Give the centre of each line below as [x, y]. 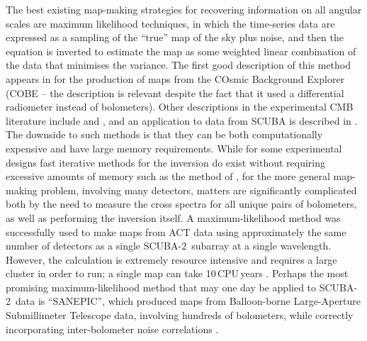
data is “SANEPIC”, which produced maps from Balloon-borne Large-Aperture [188, 301]
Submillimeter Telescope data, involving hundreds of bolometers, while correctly [180, 315]
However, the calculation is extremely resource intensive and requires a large [171, 259]
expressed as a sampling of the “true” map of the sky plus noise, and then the [175, 37]
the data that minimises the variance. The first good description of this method [179, 65]
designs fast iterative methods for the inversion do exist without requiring [166, 162]
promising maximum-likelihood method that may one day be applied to [161, 287]
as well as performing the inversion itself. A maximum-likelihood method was [173, 217]
